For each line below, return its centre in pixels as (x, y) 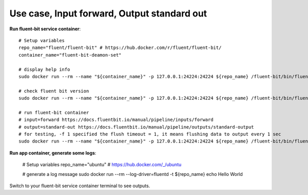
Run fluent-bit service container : (45, 29)
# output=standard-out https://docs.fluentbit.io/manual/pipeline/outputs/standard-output (136, 127)
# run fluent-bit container (54, 112)
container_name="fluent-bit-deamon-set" (70, 55)
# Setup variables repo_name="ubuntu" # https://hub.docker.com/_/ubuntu (102, 165)
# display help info (44, 69)
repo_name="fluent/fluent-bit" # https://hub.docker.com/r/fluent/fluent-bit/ (120, 48)
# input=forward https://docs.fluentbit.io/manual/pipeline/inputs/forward (116, 120)
